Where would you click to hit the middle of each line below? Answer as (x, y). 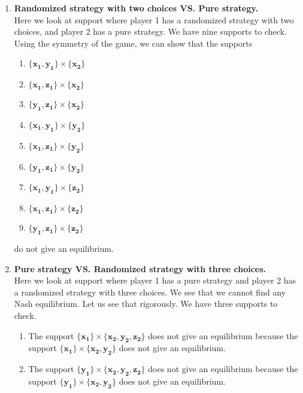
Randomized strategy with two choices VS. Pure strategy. (136, 8)
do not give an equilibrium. (64, 248)
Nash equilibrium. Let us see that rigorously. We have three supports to (146, 304)
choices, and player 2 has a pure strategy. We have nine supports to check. (150, 31)
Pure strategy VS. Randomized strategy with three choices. (140, 268)
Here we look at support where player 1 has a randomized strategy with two (154, 19)
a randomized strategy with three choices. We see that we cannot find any (150, 292)
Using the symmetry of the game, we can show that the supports (133, 43)
